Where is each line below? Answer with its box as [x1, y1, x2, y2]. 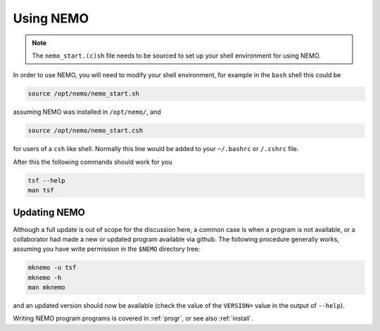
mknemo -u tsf [27, 264, 77, 272]
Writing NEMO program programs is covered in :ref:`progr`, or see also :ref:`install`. [13, 314, 253, 323]
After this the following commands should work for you [13, 157, 172, 166]
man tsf [27, 186, 54, 195]
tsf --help [27, 176, 65, 184]
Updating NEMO [13, 207, 86, 219]
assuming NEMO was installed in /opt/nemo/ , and [13, 108, 161, 116]
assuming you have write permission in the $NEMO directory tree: [13, 245, 201, 253]
